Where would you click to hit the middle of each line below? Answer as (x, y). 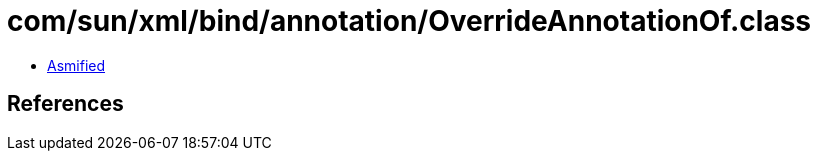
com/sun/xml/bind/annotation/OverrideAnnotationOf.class (409, 21)
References (65, 104)
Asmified (76, 65)
